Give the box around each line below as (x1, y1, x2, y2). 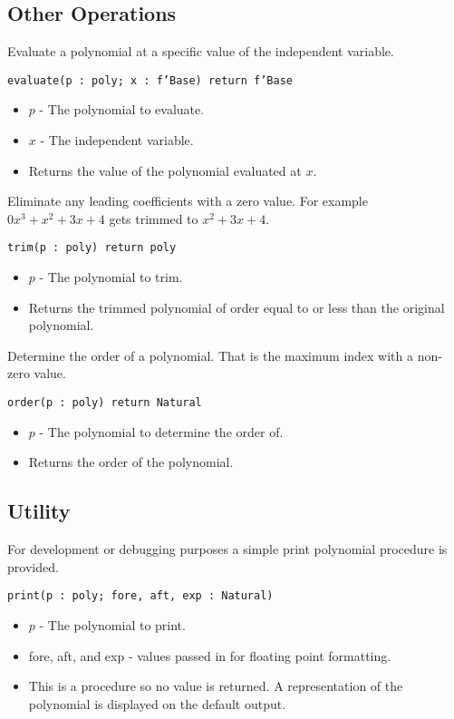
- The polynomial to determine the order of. (39, 422, 284, 441)
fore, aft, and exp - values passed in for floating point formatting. (28, 646, 391, 665)
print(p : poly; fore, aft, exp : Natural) (7, 589, 274, 603)
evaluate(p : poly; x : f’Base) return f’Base (7, 73, 293, 87)
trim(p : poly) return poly (7, 241, 177, 255)
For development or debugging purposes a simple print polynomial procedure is (7, 539, 448, 559)
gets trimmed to (109, 209, 198, 228)
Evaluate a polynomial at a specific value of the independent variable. (7, 42, 394, 61)
